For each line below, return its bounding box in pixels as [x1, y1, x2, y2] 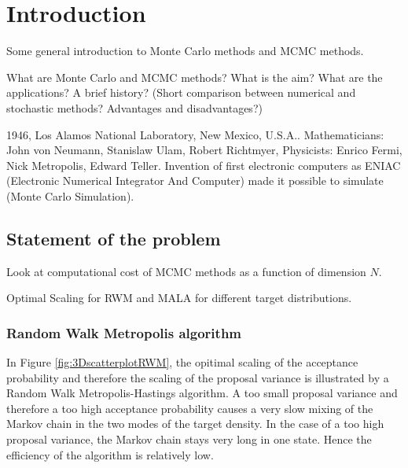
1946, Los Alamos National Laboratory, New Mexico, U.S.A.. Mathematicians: [6, 126, 384, 142]
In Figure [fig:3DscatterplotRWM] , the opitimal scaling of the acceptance [6, 354, 358, 370]
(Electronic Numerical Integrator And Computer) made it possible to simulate [6, 172, 384, 189]
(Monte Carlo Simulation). [6, 187, 134, 204]
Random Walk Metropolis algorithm [6, 322, 242, 342]
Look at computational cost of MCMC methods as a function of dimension [6, 263, 366, 279]
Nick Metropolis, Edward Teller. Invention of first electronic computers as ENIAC [6, 157, 401, 173]
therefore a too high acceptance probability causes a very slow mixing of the [6, 400, 373, 416]
